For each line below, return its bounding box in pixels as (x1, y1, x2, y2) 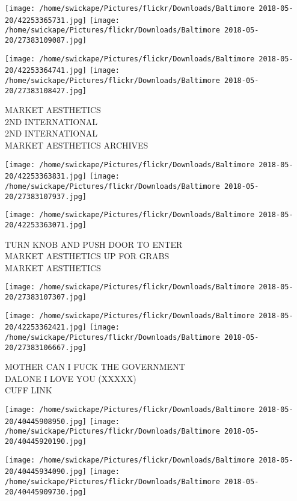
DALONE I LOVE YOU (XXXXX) (5, 372, 136, 384)
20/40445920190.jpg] (5, 437, 87, 446)
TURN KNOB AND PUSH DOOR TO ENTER (5, 238, 183, 250)
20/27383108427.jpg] (5, 86, 87, 95)
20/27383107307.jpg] (5, 293, 87, 301)
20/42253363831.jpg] (5, 172, 87, 181)
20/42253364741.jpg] (5, 66, 87, 75)
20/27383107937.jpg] (5, 192, 87, 201)
